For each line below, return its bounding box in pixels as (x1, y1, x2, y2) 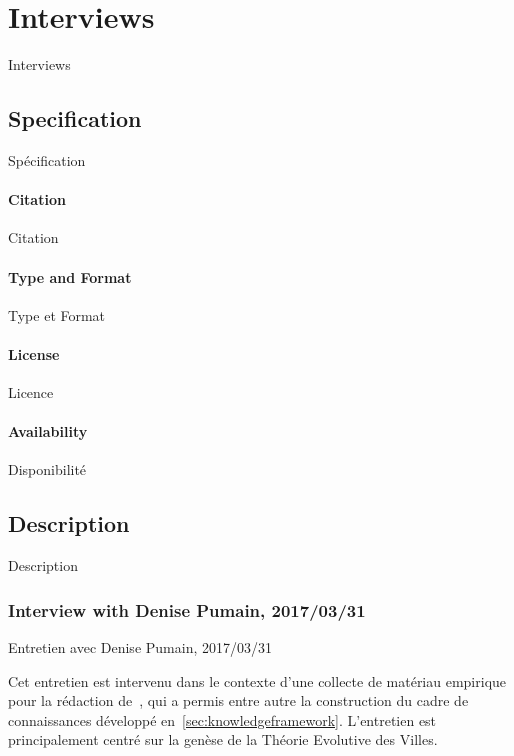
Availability (8, 421, 88, 442)
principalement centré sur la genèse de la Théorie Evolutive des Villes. (8, 729, 438, 750)
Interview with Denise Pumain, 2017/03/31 (8, 597, 366, 622)
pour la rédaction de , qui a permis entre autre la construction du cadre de (8, 690, 469, 711)
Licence (8, 382, 54, 403)
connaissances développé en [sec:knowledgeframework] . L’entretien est (8, 709, 437, 730)
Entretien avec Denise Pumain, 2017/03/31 (8, 637, 272, 658)
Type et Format (8, 304, 106, 325)
